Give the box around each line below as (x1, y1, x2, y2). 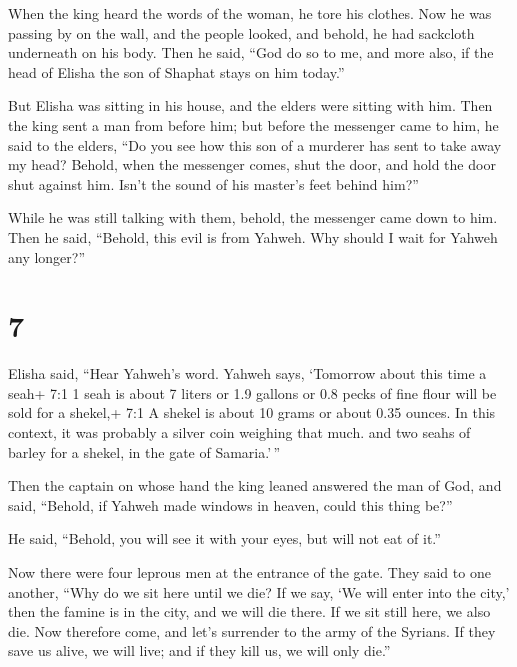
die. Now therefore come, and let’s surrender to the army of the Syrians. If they (8, 620, 496, 641)
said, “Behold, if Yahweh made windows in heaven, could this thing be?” (8, 494, 453, 515)
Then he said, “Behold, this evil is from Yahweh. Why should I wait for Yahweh (8, 226, 498, 247)
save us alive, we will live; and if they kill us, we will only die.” (8, 640, 391, 661)
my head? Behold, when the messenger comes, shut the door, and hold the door (8, 154, 496, 175)
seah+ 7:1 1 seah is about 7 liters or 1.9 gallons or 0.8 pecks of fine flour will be (8, 382, 497, 403)
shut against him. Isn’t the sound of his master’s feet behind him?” (8, 173, 419, 194)
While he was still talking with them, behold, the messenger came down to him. (8, 207, 498, 228)
